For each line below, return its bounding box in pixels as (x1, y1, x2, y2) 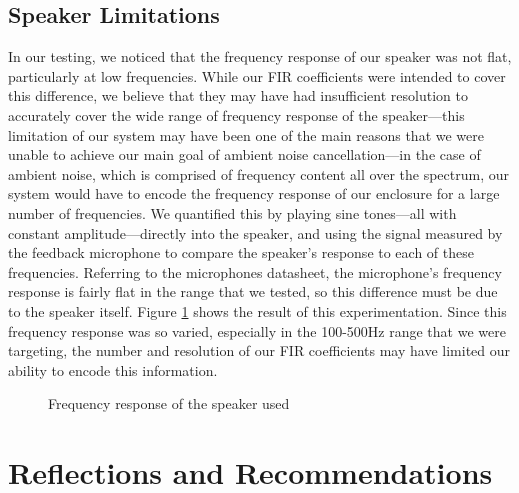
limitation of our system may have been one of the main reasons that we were (8, 124, 484, 145)
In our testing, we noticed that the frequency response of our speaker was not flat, (8, 46, 512, 67)
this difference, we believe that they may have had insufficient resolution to (8, 85, 468, 106)
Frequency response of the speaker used (48, 393, 290, 414)
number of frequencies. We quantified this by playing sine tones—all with (8, 202, 457, 223)
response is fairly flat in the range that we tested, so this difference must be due (8, 281, 498, 302)
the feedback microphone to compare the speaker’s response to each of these (8, 242, 474, 263)
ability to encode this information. (8, 359, 218, 380)
